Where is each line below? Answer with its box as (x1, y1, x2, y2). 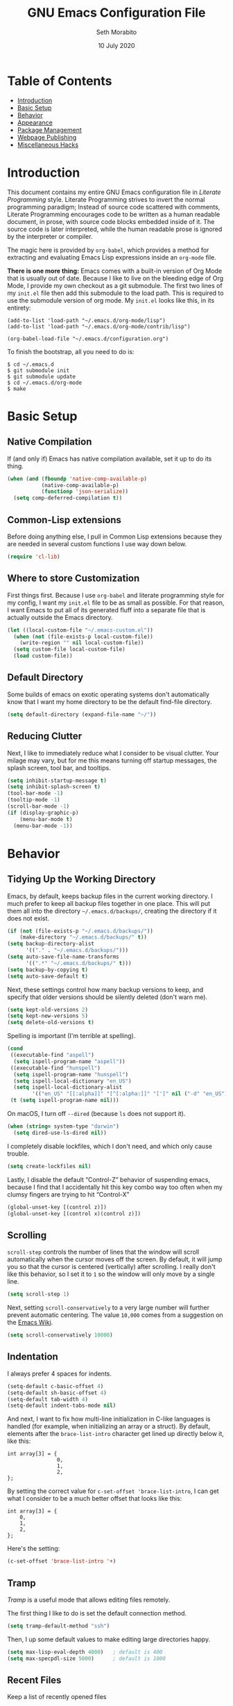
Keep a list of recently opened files (7, 1693, 107, 1701)
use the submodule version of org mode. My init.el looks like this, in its (7, 296, 215, 304)
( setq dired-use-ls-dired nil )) (13, 1129, 107, 1136)
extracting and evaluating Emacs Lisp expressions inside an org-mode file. (7, 253, 216, 262)
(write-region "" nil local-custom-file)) (19, 639, 144, 646)
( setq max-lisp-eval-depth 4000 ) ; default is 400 (7, 1648, 163, 1655)
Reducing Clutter (7, 731, 83, 742)
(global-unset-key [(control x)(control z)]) (7, 1210, 141, 1217)
